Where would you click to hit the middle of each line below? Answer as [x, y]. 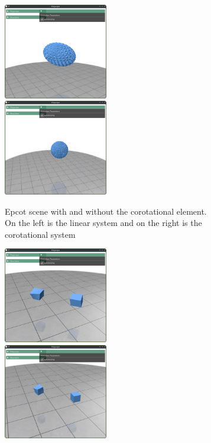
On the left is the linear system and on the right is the [103, 223]
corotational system [40, 234]
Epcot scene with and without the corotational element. [106, 211]
